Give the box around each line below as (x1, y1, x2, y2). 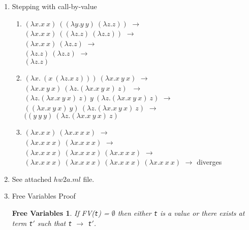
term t (12, 217, 33, 228)
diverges (197, 157, 222, 167)
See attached (12, 173, 52, 184)
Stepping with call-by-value (12, 1, 97, 11)
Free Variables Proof (12, 190, 76, 201)
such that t (37, 217, 72, 228)
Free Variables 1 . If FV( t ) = (12, 207, 109, 218)
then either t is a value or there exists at (117, 207, 245, 218)
